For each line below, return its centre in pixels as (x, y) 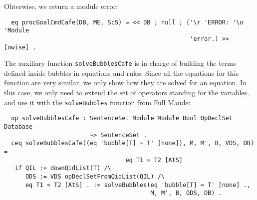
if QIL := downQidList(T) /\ (63, 168)
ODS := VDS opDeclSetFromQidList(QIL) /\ (95, 176)
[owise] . (20, 47)
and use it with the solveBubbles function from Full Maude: (97, 102)
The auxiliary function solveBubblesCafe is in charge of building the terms (120, 63)
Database (18, 126)
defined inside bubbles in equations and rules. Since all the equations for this (121, 73)
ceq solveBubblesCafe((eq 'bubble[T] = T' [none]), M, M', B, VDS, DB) (133, 143)
